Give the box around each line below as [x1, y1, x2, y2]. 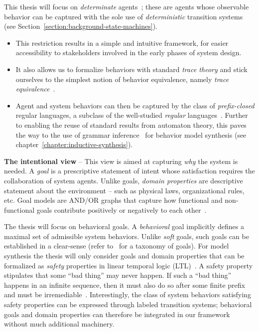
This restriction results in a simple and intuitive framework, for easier [15, 37, 229, 48]
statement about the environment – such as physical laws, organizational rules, [4, 185, 245, 195]
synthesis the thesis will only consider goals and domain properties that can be [4, 250, 245, 261]
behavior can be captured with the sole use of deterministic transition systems [4, 11, 243, 21]
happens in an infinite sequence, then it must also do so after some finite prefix [4, 279, 245, 290]
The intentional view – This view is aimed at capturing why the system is [4, 156, 238, 166]
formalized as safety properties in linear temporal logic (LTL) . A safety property [4, 260, 253, 270]
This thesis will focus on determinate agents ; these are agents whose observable [4, 1, 249, 11]
